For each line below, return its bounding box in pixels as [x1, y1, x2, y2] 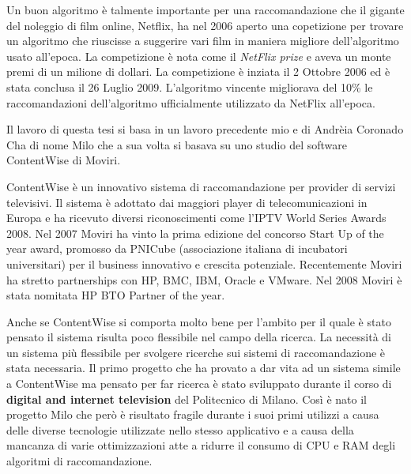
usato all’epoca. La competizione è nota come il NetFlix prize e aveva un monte [6, 47, 391, 64]
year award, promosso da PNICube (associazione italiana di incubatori [6, 240, 348, 257]
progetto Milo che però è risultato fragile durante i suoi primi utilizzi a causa [6, 406, 379, 423]
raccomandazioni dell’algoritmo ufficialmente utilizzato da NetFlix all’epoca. [6, 94, 375, 111]
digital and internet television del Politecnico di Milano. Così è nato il [6, 390, 367, 407]
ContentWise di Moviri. [6, 152, 121, 168]
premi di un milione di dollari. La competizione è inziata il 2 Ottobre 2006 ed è [6, 63, 390, 80]
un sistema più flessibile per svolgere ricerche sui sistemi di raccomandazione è [6, 344, 386, 360]
